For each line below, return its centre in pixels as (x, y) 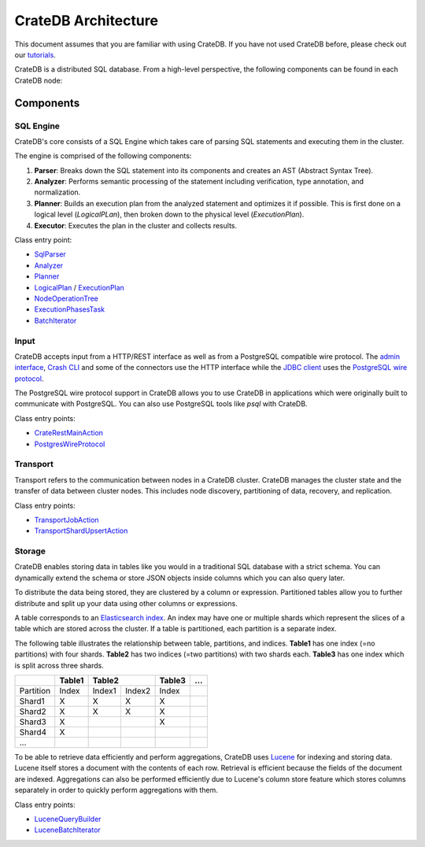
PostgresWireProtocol (70, 444)
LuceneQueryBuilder (68, 819)
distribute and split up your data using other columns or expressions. (126, 603)
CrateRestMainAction (69, 433)
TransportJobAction (67, 520)
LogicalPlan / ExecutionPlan (79, 287)
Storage (30, 551)
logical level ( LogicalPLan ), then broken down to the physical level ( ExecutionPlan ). (169, 215)
